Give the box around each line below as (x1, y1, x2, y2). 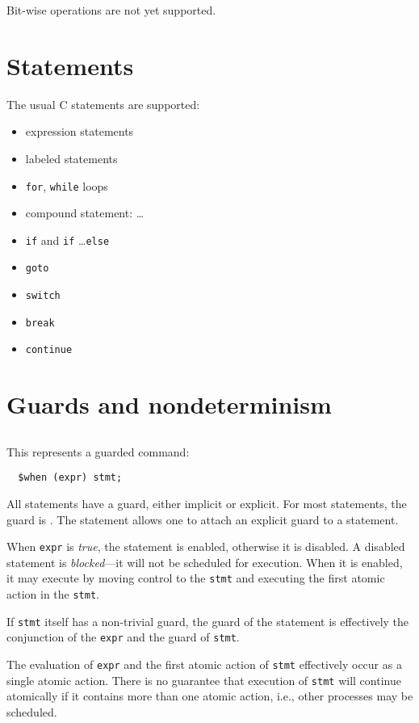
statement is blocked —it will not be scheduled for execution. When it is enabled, (6, 553, 403, 570)
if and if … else (25, 231, 110, 248)
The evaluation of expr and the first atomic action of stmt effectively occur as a (6, 656, 402, 673)
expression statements (25, 123, 134, 140)
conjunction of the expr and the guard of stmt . (6, 628, 240, 645)
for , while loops (25, 177, 108, 194)
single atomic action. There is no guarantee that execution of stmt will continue (6, 671, 401, 688)
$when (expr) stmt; (18, 472, 123, 484)
